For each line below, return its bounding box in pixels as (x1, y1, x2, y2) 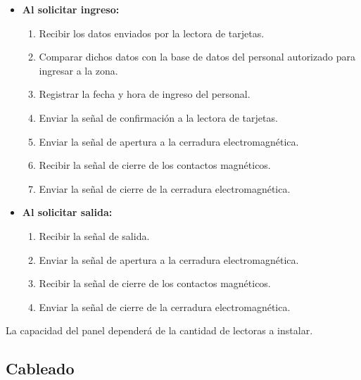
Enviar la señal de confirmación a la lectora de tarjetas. (39, 110, 278, 125)
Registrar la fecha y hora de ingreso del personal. (39, 87, 251, 101)
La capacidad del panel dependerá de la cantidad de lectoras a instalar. (6, 323, 313, 338)
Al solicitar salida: (22, 205, 113, 220)
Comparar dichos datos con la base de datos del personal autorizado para (39, 49, 355, 64)
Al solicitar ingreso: (22, 2, 120, 16)
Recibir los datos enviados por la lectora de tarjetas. (39, 25, 265, 40)
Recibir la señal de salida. (39, 228, 150, 243)
